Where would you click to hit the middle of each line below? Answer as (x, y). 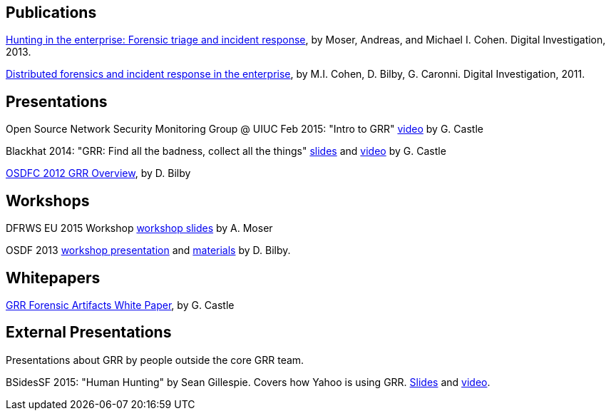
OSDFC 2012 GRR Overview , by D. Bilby (98, 173)
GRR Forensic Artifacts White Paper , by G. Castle (120, 305)
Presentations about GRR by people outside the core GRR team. (155, 360)
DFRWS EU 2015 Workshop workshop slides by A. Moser (139, 228)
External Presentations (89, 333)
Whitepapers (53, 278)
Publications (51, 12)
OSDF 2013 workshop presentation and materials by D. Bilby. (148, 250)
